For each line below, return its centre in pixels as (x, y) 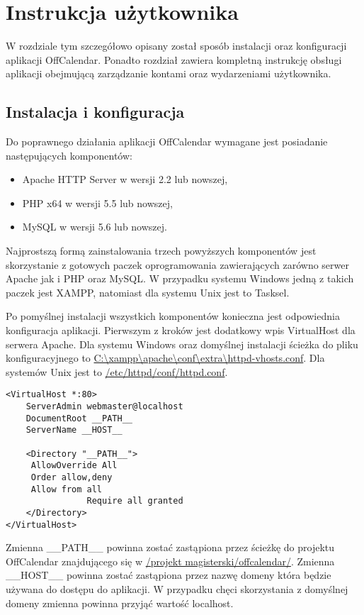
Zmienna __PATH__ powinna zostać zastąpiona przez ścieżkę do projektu (170, 547)
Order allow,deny (72, 478)
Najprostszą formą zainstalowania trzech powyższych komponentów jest (161, 251)
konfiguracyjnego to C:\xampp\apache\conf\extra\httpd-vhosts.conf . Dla (165, 358)
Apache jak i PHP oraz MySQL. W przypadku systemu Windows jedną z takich (180, 278)
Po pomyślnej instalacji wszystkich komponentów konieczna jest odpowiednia (173, 316)
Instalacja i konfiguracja (95, 112)
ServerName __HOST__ (74, 430)
